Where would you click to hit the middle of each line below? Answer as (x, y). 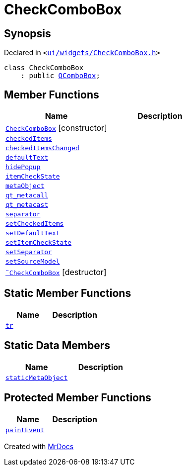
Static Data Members (57, 346)
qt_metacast (27, 205)
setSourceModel (33, 262)
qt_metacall (27, 195)
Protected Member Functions (78, 398)
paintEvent (25, 430)
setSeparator (29, 252)
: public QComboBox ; (60, 76)
